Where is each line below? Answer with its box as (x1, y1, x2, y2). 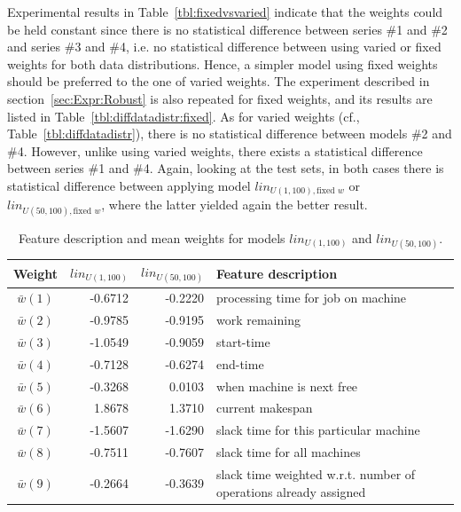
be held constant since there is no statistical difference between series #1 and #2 (7, 20, 448, 38)
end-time (215, 354, 264, 373)
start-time (215, 332, 270, 351)
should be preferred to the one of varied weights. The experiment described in (7, 72, 430, 91)
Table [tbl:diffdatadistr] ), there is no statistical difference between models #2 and (7, 124, 452, 143)
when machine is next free (215, 376, 358, 395)
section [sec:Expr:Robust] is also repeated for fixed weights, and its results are (7, 89, 433, 107)
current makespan (215, 398, 313, 417)
